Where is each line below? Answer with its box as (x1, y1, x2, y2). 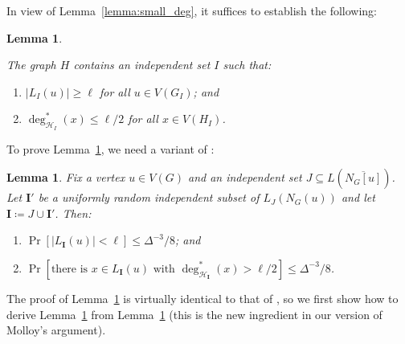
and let (341, 189, 375, 206)
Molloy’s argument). (6, 321, 106, 338)
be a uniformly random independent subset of (38, 189, 260, 206)
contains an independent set (73, 56, 211, 73)
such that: (223, 56, 272, 73)
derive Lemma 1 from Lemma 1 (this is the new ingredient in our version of (6, 305, 382, 322)
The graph (6, 56, 56, 73)
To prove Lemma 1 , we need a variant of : (6, 140, 215, 157)
